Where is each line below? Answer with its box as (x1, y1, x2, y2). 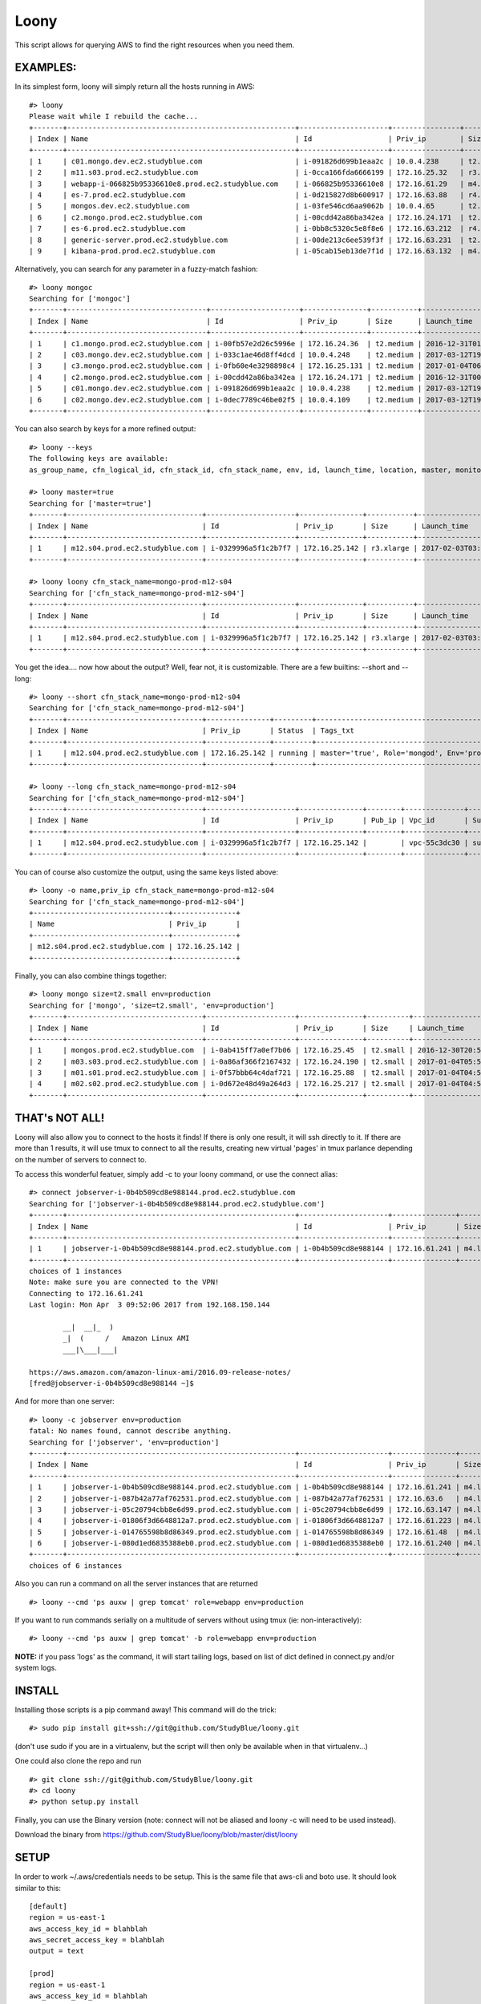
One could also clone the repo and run (14, 1756, 142, 1766)
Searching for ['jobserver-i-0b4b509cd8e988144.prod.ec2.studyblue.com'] (29, 1199, 325, 1208)
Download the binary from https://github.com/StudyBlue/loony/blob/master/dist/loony (14, 1830, 298, 1840)
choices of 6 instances (29, 1561, 123, 1570)
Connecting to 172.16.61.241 (29, 1289, 143, 1298)
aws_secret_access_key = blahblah (29, 1936, 164, 1945)
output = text (29, 1946, 84, 1956)
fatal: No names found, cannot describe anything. (29, 1427, 232, 1436)
